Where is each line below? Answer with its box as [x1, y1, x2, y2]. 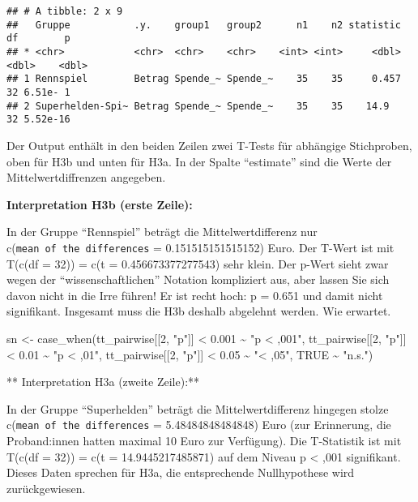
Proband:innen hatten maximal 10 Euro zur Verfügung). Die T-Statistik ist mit [6, 431, 402, 448]
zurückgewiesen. [6, 479, 86, 496]
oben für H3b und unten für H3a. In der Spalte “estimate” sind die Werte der [6, 152, 392, 169]
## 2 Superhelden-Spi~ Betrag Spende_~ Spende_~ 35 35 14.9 [6, 100, 390, 112]
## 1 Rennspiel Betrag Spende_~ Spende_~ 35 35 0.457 [6, 73, 401, 85]
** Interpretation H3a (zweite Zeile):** [6, 373, 200, 390]
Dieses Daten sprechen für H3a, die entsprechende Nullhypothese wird [6, 464, 355, 481]
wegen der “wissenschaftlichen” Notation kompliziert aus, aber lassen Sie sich [6, 271, 390, 288]
